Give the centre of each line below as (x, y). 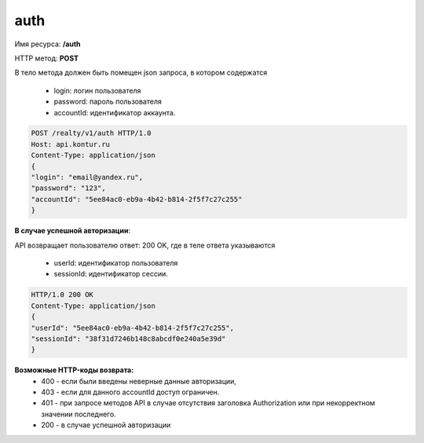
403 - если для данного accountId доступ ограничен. (130, 392)
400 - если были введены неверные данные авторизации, (139, 381)
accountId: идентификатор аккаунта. (115, 112)
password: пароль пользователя (108, 101)
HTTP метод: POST (46, 58)
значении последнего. (79, 414)
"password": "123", (68, 188)
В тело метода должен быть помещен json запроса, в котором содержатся (141, 73)
